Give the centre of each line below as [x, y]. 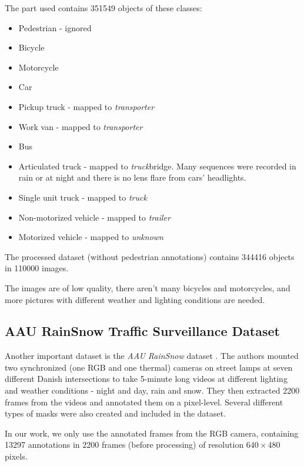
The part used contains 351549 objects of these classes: [103, 8]
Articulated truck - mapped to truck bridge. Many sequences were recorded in [157, 166]
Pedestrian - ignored [55, 27]
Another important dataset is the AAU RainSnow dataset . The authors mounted [152, 356]
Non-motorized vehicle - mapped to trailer [94, 217]
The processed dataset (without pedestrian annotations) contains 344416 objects [150, 256]
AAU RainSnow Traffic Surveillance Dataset [142, 331]
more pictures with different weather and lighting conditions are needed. [135, 299]
